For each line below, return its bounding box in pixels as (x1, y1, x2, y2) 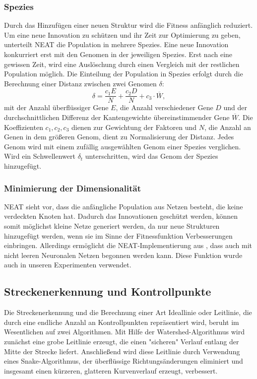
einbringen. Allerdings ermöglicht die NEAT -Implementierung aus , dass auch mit (4, 240, 253, 251)
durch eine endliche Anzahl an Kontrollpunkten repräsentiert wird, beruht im (4, 316, 239, 327)
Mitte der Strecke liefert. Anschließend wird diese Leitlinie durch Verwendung (4, 346, 240, 356)
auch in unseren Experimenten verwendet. (4, 259, 131, 270)
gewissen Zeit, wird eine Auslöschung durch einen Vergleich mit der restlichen (4, 59, 240, 69)
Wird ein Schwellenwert (4, 151, 75, 161)
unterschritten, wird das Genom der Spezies (85, 151, 218, 161)
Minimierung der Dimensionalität (4, 182, 141, 194)
